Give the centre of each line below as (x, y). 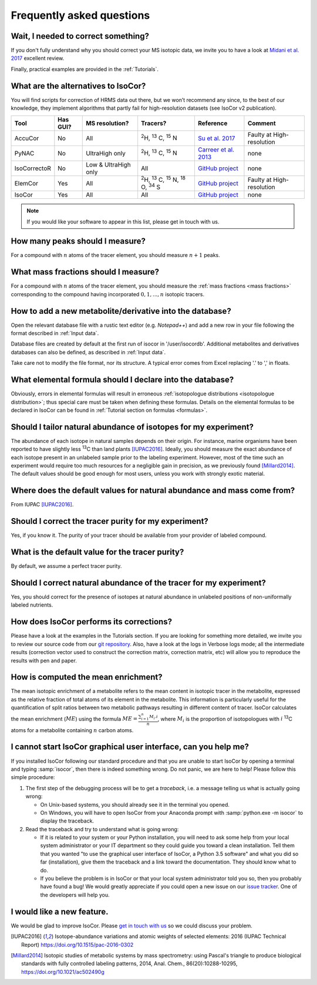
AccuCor (27, 138)
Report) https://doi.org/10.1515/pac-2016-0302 (77, 945)
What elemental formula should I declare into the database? (122, 380)
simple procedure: (33, 777)
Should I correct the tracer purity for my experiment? (109, 521)
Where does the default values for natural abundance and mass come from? (153, 491)
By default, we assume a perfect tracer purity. (66, 566)
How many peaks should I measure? (78, 241)
